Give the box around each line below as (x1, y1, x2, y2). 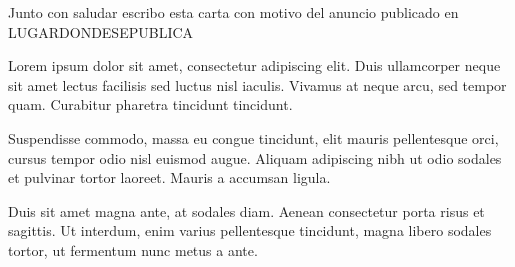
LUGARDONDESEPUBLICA (8, 21, 194, 42)
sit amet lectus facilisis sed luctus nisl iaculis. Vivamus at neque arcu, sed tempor (8, 74, 507, 95)
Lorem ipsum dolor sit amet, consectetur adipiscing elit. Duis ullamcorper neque (8, 55, 501, 76)
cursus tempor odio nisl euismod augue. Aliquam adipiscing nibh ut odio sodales (8, 147, 502, 168)
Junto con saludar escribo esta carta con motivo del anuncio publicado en (8, 2, 459, 22)
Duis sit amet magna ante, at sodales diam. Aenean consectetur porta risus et (8, 200, 485, 221)
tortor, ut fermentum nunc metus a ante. (8, 239, 258, 260)
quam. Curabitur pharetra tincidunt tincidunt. (8, 94, 293, 115)
